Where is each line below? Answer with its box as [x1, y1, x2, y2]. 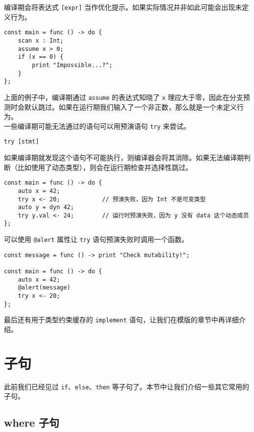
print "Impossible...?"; [32, 61, 113, 69]
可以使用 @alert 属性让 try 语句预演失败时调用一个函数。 [4, 234, 189, 244]
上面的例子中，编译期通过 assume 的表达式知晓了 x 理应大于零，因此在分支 [4, 92, 243, 102]
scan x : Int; [18, 37, 64, 44]
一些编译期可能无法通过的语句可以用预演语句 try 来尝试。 [4, 120, 190, 131]
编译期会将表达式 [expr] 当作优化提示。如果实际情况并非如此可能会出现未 [4, 2, 242, 12]
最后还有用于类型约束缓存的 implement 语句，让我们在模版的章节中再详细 [4, 314, 239, 325]
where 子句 [4, 415, 60, 430]
